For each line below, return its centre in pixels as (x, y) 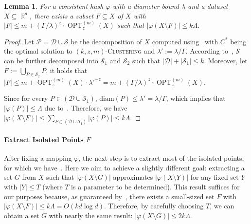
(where (53, 186)
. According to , (209, 51)
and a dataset (208, 6)
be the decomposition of (106, 41)
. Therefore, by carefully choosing (154, 206)
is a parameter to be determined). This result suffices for (155, 186)
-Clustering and (130, 51)
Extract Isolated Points (44, 139)
